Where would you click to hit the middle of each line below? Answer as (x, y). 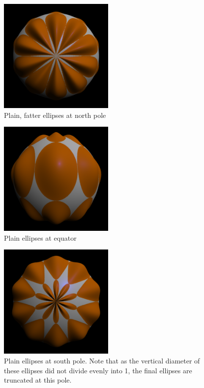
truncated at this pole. (38, 380)
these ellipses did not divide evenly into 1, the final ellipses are (98, 370)
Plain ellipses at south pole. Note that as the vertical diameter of (102, 360)
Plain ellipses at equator (40, 237)
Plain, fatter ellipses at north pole (55, 115)
